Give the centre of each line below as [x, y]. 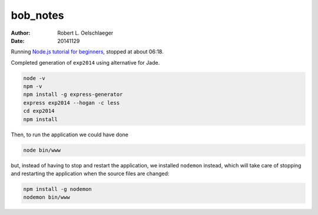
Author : [21, 33]
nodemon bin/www [47, 197]
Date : [18, 41]
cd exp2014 [39, 111]
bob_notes [37, 15]
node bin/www [42, 150]
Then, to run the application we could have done [70, 135]
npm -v [33, 86]
